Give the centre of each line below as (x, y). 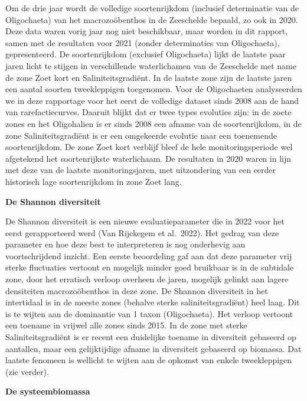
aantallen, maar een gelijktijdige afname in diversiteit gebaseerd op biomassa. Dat (153, 348)
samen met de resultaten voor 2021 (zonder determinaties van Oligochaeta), (143, 42)
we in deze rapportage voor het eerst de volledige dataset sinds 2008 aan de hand (152, 100)
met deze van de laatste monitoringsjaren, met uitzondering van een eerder (141, 170)
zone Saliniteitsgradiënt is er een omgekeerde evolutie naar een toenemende (141, 135)
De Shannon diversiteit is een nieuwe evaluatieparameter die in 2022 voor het (145, 221)
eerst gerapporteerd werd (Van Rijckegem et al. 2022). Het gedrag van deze (142, 232)
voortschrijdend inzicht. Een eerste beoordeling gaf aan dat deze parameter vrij (149, 255)
